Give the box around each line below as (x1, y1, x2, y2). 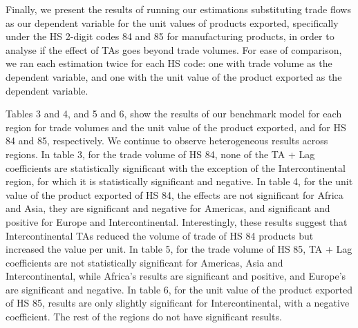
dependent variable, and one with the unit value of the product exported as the (6, 69, 342, 84)
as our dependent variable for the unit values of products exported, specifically (6, 15, 339, 30)
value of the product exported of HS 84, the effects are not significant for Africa (6, 187, 343, 202)
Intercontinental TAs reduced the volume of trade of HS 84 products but (6, 228, 314, 242)
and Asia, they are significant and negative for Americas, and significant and (6, 201, 330, 215)
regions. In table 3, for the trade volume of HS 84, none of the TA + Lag (6, 146, 315, 161)
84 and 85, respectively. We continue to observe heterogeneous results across (6, 133, 328, 148)
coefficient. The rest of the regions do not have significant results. (6, 309, 282, 324)
